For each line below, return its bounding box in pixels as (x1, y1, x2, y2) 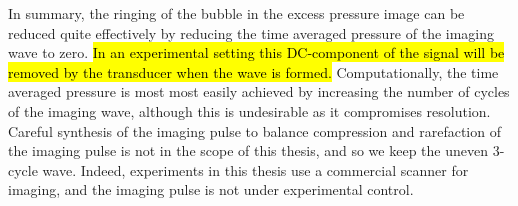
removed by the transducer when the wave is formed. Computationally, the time (8, 61, 499, 82)
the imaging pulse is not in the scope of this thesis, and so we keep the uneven (8, 140, 488, 161)
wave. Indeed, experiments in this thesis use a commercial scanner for (42, 159, 469, 180)
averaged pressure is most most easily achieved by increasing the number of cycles (8, 81, 510, 102)
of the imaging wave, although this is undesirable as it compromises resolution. (8, 100, 491, 121)
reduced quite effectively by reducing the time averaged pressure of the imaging (8, 22, 495, 43)
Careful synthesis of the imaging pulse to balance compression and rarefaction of (8, 120, 501, 141)
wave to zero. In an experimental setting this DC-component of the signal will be (8, 42, 505, 63)
